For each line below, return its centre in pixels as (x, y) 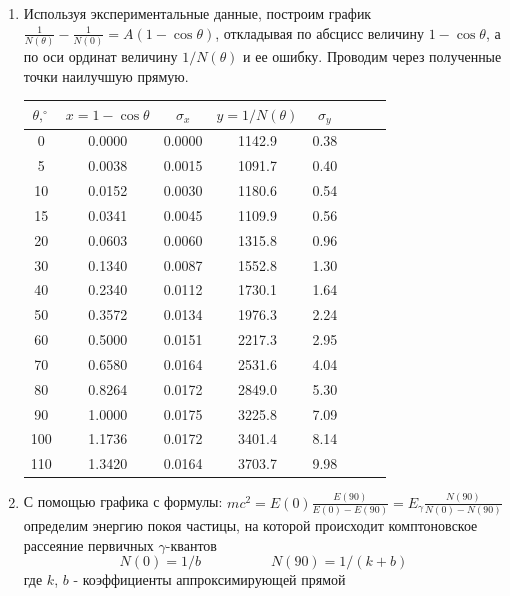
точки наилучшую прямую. (106, 75)
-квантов (191, 544)
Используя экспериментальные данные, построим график (197, 13)
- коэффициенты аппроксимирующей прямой (209, 579)
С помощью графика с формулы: (123, 501)
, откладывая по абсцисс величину (320, 32)
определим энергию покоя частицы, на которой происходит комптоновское (250, 524)
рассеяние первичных (88, 544)
